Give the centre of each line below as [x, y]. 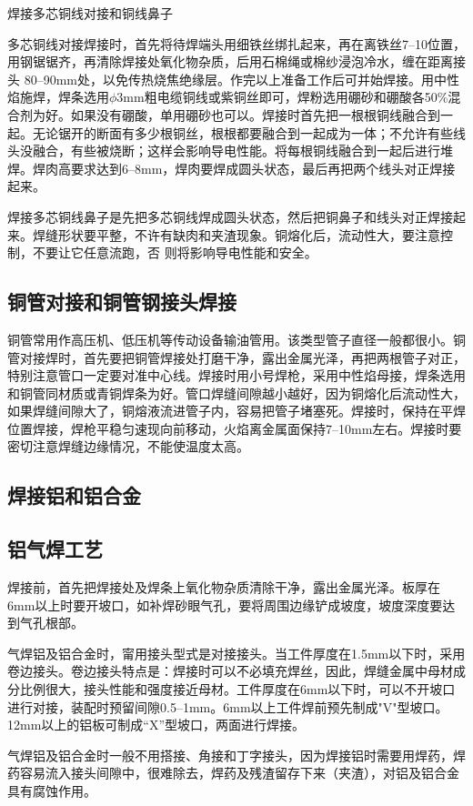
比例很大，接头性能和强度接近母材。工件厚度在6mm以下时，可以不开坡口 [237, 689]
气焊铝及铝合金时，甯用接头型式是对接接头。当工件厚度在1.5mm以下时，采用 [236, 653]
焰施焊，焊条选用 [58, 97]
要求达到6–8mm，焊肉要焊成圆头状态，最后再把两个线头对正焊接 [263, 168]
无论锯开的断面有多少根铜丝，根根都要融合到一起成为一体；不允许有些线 [249, 132]
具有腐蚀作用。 [52, 791]
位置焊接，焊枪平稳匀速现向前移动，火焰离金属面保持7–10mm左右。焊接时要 [235, 428]
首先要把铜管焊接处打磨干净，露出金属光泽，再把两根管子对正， [274, 357]
